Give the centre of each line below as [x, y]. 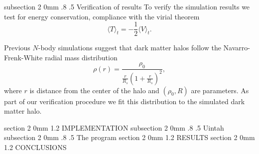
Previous [17, 48]
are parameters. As [220, 90]
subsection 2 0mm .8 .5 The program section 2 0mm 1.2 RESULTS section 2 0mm [129, 137]
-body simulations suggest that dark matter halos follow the [129, 48]
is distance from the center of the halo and [94, 90]
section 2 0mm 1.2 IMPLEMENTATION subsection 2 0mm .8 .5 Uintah [114, 127]
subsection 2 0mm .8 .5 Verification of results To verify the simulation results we [127, 6]
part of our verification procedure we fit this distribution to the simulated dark [125, 101]
